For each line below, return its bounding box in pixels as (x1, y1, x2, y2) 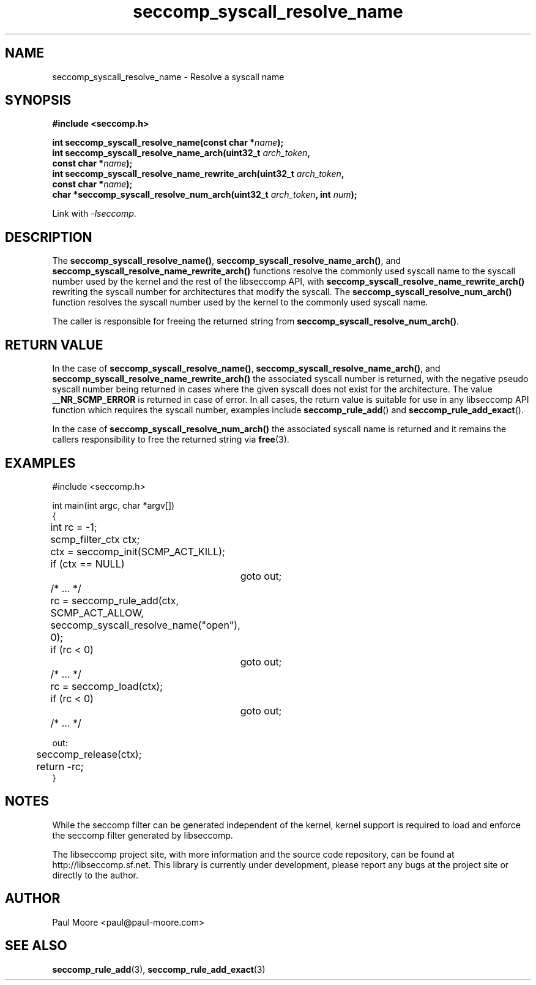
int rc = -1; (50, 520, 97, 533)
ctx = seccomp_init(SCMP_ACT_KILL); (50, 545, 225, 558)
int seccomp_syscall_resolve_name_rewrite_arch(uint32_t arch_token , (52, 168, 344, 179)
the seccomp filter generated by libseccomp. (52, 830, 233, 841)
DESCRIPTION (5, 229, 92, 245)
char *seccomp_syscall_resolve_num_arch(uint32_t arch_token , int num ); (52, 189, 357, 200)
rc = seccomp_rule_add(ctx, (50, 594, 179, 607)
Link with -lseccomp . (52, 208, 136, 219)
